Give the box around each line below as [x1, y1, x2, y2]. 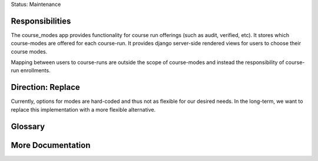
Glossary [11, 121, 45, 132]
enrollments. [20, 67, 51, 74]
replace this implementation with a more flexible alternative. [11, 106, 156, 113]
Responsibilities [11, 16, 71, 26]
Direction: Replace [11, 82, 81, 92]
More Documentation [11, 140, 91, 150]
